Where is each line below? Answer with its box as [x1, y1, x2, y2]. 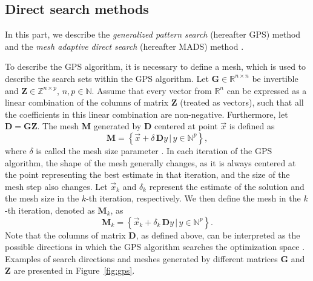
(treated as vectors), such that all [180, 96, 304, 109]
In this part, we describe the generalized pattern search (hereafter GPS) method [5, 28, 301, 41]
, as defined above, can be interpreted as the [136, 228, 300, 241]
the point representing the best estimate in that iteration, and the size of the [5, 168, 290, 181]
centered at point [154, 120, 218, 132]
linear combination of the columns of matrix [5, 96, 169, 109]
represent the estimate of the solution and [149, 180, 305, 192]
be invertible [252, 72, 298, 84]
